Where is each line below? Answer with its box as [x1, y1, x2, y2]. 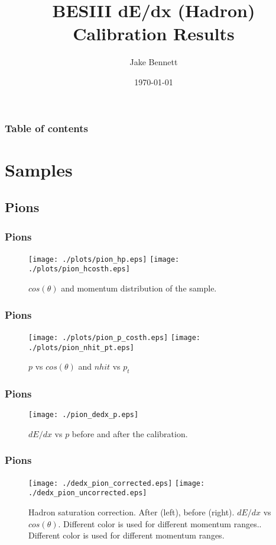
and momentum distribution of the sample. [61, 282, 217, 294]
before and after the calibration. [72, 427, 188, 440]
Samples [5, 157, 73, 181]
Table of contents [5, 120, 88, 135]
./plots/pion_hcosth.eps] [28, 265, 130, 274]
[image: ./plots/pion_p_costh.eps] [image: [28, 333, 201, 342]
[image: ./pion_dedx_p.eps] [28, 411, 139, 419]
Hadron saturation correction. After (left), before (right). [28, 506, 235, 518]
